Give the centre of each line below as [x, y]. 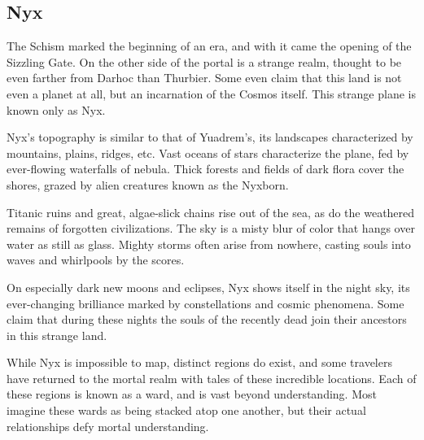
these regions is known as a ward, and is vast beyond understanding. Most [192, 394]
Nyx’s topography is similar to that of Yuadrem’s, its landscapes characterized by [210, 137]
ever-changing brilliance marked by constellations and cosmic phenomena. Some [205, 303]
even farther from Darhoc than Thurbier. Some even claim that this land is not [204, 78]
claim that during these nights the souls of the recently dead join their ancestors [207, 319]
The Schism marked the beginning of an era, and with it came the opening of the [209, 46]
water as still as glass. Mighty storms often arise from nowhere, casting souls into [209, 244]
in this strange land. [57, 335]
